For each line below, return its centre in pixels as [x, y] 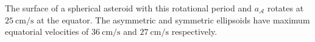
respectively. [194, 31]
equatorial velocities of [47, 31]
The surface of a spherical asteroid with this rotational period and [128, 8]
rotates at [285, 8]
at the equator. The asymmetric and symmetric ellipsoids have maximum [173, 19]
